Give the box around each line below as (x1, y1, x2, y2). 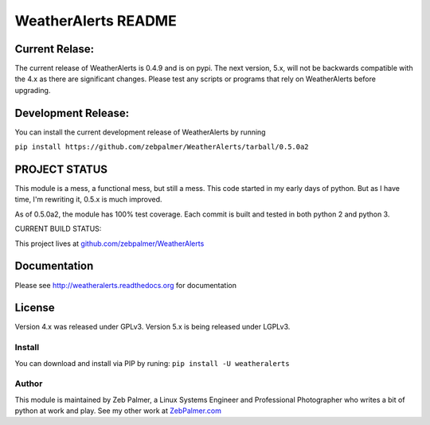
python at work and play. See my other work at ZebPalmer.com (14, 406, 222, 415)
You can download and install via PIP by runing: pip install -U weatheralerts (14, 358, 290, 368)
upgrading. (14, 85, 51, 95)
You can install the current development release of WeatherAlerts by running (14, 127, 266, 137)
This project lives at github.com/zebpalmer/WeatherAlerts (14, 239, 205, 248)
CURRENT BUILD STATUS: (14, 224, 102, 234)
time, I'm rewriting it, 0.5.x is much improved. (14, 195, 162, 205)
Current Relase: (14, 42, 95, 56)
